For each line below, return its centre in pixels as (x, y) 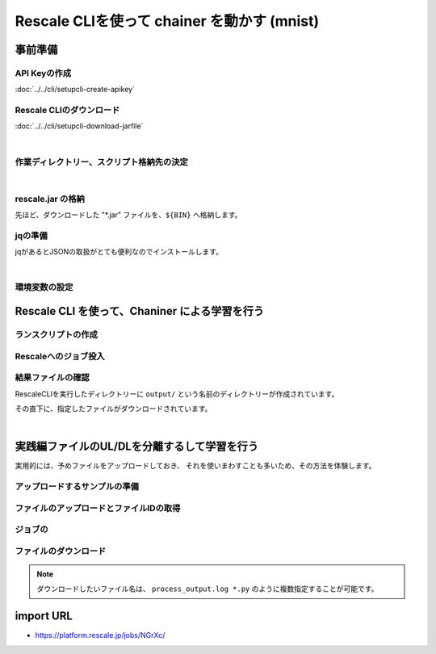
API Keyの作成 (43, 73)
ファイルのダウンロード (61, 551)
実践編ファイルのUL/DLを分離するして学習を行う (136, 447)
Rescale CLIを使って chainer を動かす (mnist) (167, 21)
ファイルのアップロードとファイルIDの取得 (98, 508)
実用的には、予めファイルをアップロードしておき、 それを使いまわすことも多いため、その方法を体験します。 (195, 466)
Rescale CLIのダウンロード (67, 111)
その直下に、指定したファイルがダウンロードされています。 (113, 409)
